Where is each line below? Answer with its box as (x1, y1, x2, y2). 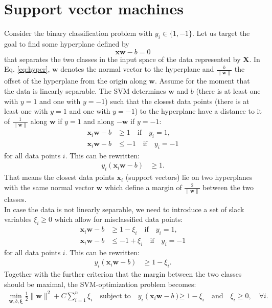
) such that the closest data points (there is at (105, 95, 250, 106)
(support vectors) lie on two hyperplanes (125, 172, 253, 182)
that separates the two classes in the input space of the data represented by (4, 53, 241, 64)
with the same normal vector (4, 181, 94, 192)
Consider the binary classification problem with (4, 28, 153, 38)
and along (83, 115, 115, 126)
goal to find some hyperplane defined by (4, 38, 129, 49)
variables (4, 214, 32, 224)
